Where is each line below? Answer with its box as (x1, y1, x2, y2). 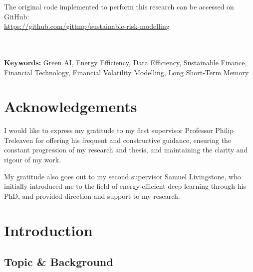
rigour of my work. (4, 154, 61, 165)
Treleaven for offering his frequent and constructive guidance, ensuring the (4, 135, 232, 145)
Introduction (4, 220, 93, 240)
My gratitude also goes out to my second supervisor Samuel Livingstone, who (4, 171, 241, 181)
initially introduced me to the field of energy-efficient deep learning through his (4, 181, 246, 191)
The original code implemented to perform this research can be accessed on (4, 1, 234, 11)
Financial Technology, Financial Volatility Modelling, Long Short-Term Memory (4, 67, 249, 77)
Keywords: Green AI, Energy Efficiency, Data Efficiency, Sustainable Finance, (4, 57, 247, 67)
